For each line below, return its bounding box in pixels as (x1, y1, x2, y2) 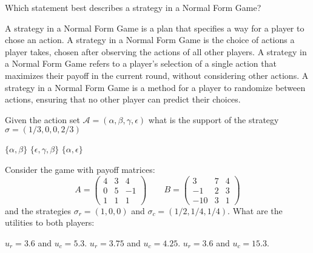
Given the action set (5, 113, 80, 126)
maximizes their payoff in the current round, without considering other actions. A (5, 69, 309, 81)
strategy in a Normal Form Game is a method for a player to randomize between (5, 81, 306, 93)
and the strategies (5, 204, 72, 217)
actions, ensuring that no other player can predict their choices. (5, 93, 241, 106)
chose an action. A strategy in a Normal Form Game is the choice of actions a (5, 33, 295, 46)
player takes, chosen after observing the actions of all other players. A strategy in (5, 45, 307, 58)
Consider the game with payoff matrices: (5, 163, 155, 175)
